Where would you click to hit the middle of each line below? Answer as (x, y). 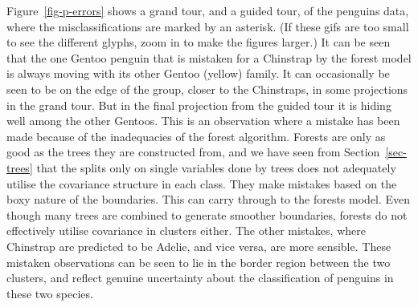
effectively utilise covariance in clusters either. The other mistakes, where (186, 230)
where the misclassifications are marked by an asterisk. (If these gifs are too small (208, 26)
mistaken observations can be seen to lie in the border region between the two (199, 262)
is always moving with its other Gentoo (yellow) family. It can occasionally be (198, 73)
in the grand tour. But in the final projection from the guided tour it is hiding (199, 105)
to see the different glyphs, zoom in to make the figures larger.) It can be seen (199, 42)
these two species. (50, 293)
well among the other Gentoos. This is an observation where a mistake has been (203, 121)
